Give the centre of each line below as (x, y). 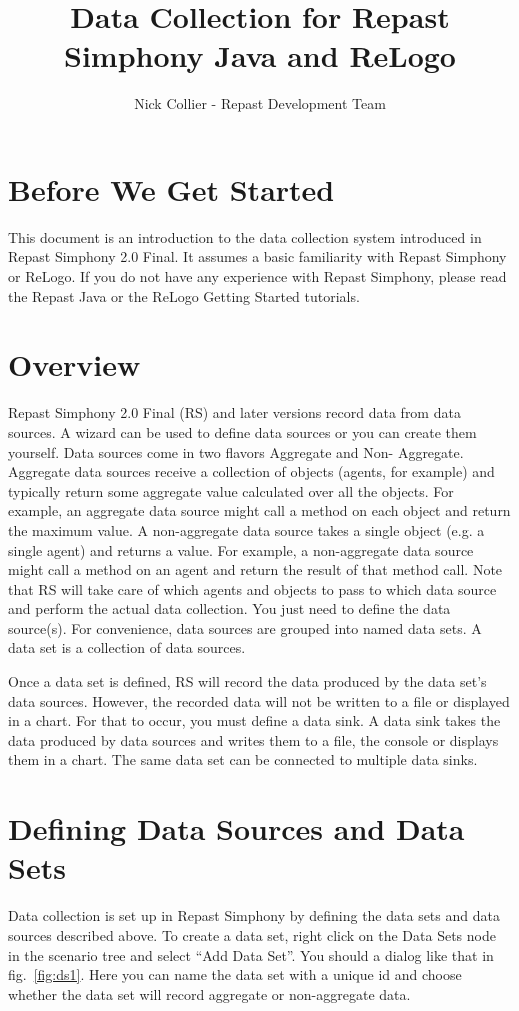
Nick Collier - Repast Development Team (260, 103)
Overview (74, 364)
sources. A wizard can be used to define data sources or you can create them (242, 431)
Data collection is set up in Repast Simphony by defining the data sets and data (254, 915)
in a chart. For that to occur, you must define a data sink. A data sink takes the (254, 720)
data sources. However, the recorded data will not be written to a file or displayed (259, 700)
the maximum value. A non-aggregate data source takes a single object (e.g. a (246, 529)
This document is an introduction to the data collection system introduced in (245, 236)
